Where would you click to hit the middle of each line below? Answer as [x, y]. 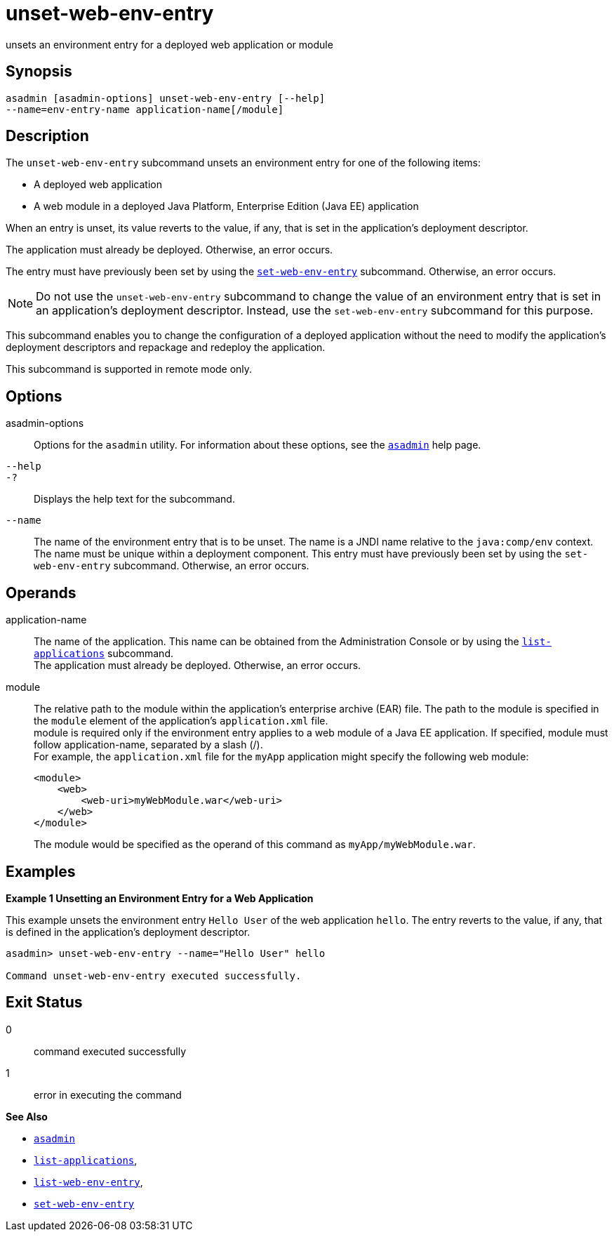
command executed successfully [110, 1051]
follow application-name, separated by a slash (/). [148, 745]
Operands [41, 593]
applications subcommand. [104, 654]
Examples [41, 871]
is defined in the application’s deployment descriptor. [128, 932]
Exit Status [44, 1003]
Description [47, 136]
